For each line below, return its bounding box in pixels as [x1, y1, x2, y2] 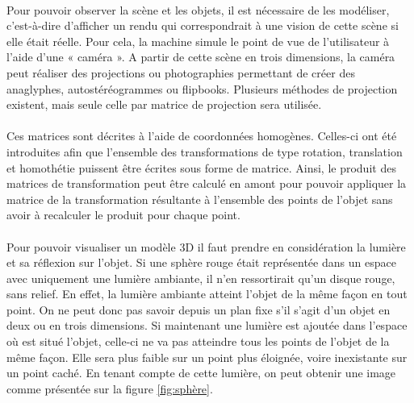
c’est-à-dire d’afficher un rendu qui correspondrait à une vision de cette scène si [6, 17, 399, 34]
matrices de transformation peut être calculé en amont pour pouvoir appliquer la [6, 175, 407, 192]
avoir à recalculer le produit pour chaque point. [6, 206, 240, 223]
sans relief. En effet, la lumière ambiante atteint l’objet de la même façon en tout [6, 285, 408, 302]
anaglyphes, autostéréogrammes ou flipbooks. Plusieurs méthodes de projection [6, 80, 398, 97]
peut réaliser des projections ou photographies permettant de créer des [6, 64, 355, 81]
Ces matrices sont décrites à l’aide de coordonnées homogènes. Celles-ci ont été [6, 127, 397, 144]
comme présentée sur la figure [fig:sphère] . [6, 380, 213, 397]
